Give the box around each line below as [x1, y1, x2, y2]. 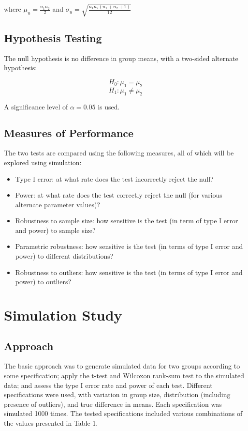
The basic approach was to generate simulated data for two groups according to [4, 361, 240, 371]
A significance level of [4, 101, 68, 111]
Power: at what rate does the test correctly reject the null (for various [15, 190, 222, 200]
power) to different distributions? [15, 251, 114, 261]
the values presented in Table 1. [4, 418, 98, 428]
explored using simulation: [4, 157, 82, 167]
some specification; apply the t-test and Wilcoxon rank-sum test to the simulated [4, 370, 245, 381]
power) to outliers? [15, 277, 72, 287]
